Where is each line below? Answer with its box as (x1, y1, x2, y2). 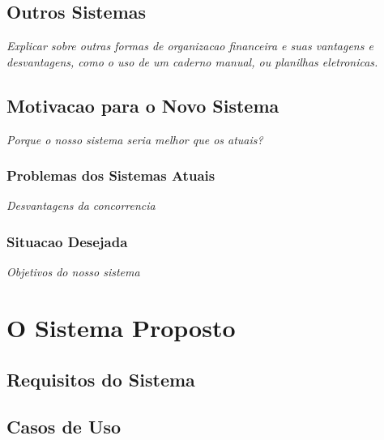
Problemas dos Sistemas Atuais (6, 165, 215, 186)
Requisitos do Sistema (6, 366, 195, 391)
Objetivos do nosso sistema (6, 263, 140, 280)
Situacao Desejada (6, 231, 128, 251)
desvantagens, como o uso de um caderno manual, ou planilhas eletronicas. (6, 53, 378, 70)
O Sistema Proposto (6, 311, 236, 344)
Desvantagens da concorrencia (6, 197, 156, 214)
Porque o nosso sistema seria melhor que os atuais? (6, 130, 263, 147)
